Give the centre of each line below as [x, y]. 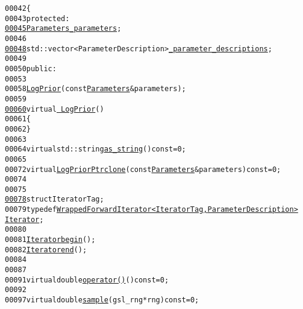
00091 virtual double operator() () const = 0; [87, 280]
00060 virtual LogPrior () [55, 109]
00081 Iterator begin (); [50, 240]
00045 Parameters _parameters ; [63, 29]
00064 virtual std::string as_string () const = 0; [95, 149]
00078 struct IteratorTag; [55, 199]
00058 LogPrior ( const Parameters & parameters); [95, 89]
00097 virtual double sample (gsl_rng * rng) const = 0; [102, 300]
